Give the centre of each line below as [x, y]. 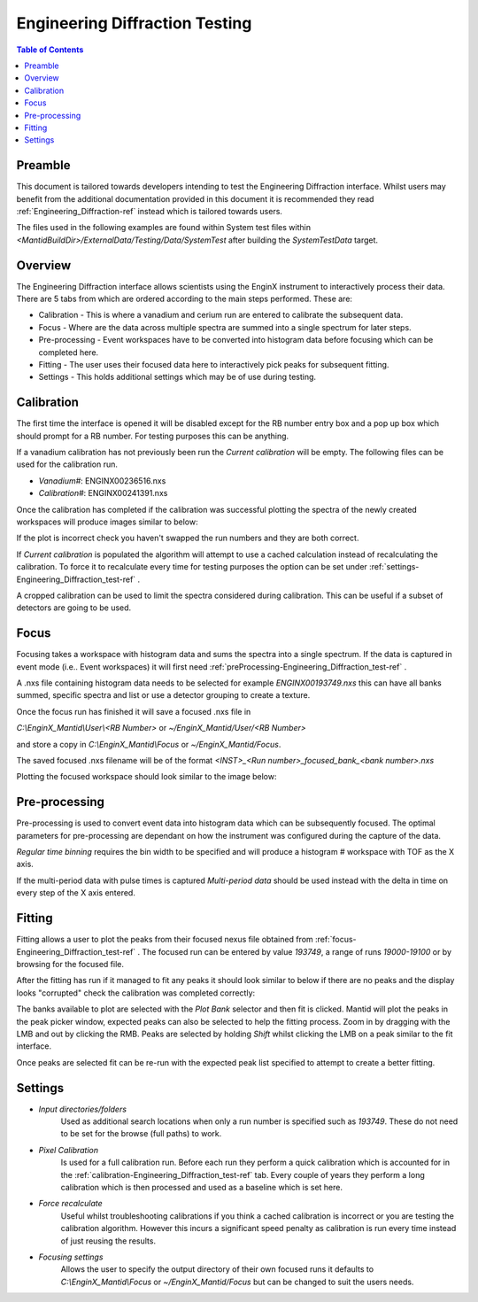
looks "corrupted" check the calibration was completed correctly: [136, 993]
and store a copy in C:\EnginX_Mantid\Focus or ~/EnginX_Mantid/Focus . [149, 744]
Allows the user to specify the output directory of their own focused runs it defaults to [217, 1269]
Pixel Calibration [69, 1150]
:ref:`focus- [335, 940]
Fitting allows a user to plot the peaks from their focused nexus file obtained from [165, 940]
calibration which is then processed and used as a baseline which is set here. [202, 1187]
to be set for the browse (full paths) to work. [141, 1134]
